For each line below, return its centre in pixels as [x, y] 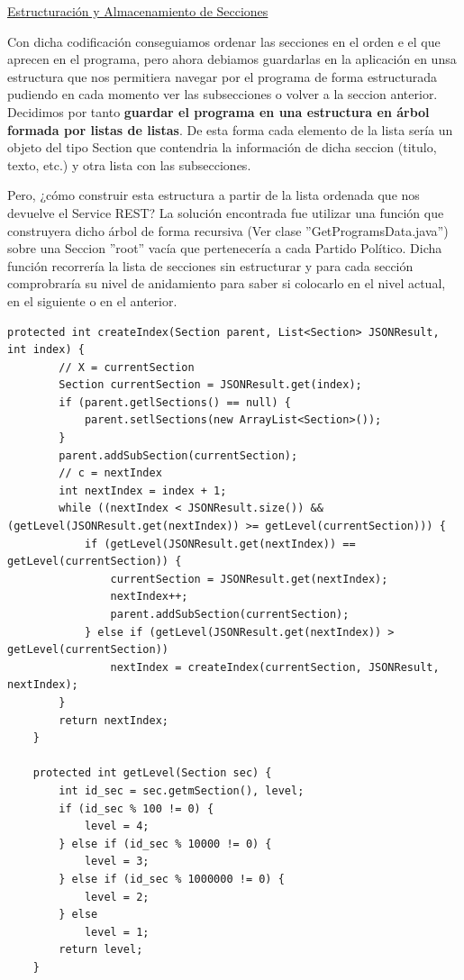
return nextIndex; [114, 720]
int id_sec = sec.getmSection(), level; [182, 790]
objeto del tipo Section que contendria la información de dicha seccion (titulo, [222, 147]
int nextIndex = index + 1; [143, 490]
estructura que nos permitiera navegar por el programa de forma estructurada [223, 76]
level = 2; [117, 897]
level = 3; [117, 862]
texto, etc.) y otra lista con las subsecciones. [129, 164]
